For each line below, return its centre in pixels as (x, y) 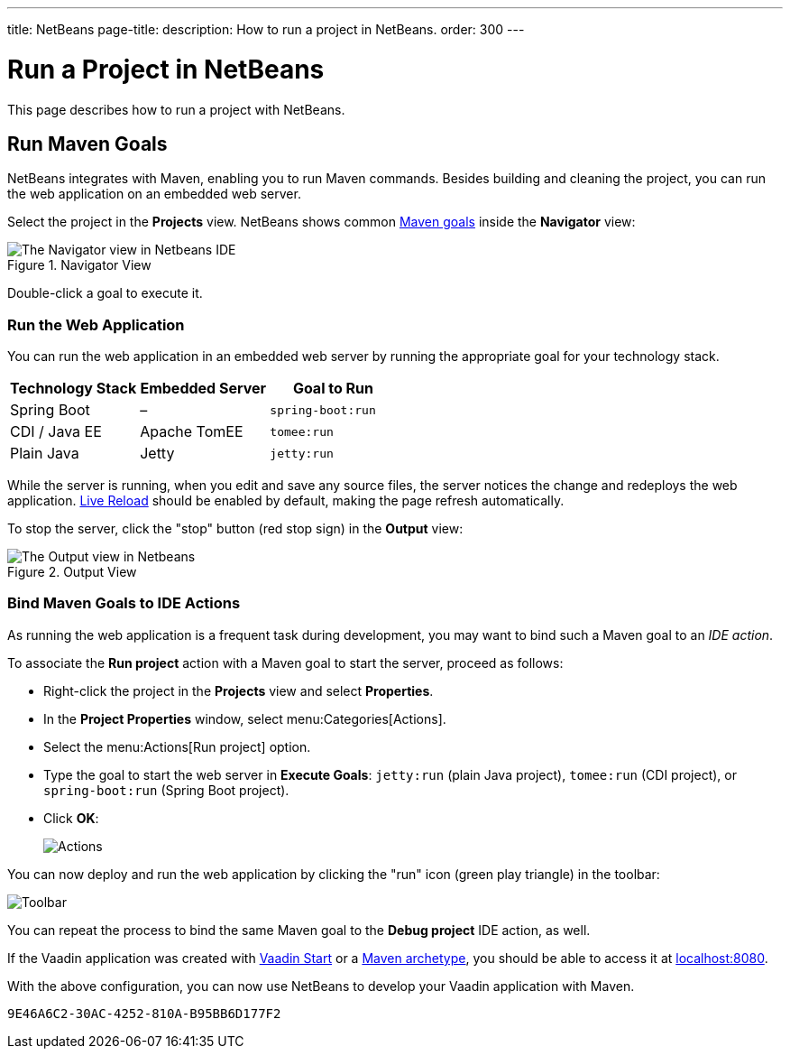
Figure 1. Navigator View (79, 265)
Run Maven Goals (87, 144)
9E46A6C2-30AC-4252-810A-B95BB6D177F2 (144, 1013)
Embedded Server (203, 389)
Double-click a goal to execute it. (105, 293)
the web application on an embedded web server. (154, 194)
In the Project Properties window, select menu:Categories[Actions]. (245, 718)
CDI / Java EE (56, 432)
